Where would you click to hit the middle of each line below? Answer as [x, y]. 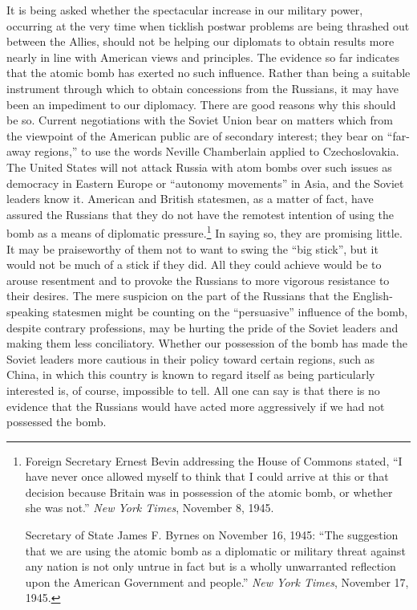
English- [372, 296]
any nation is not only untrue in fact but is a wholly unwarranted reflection [211, 566]
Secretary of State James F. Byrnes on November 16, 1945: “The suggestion [212, 535]
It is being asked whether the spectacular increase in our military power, [185, 10]
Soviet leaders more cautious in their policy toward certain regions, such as [191, 358]
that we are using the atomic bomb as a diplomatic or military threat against [215, 550]
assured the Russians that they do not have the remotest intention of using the [200, 214]
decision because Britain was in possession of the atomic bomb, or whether [209, 492]
